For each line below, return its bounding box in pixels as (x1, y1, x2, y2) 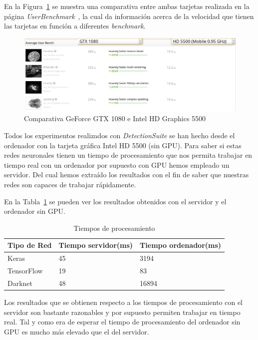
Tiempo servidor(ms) (58, 240, 133, 250)
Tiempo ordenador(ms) (140, 240, 222, 250)
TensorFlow (7, 265, 43, 275)
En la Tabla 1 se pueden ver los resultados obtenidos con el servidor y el (4, 196, 227, 206)
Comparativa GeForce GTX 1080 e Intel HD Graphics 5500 (24, 113, 206, 124)
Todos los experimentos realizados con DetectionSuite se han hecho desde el (4, 130, 235, 140)
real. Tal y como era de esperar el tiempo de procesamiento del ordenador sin (4, 316, 241, 327)
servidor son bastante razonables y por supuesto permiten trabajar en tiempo (4, 306, 241, 317)
